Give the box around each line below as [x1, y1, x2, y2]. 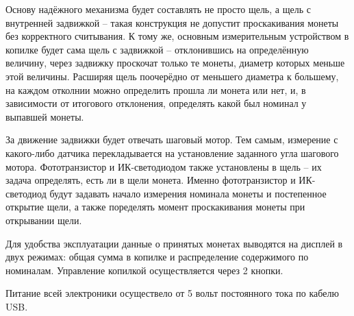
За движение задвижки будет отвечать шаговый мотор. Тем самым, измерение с [5, 132, 338, 147]
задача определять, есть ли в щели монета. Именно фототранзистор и [5, 173, 296, 187]
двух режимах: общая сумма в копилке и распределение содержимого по [5, 250, 309, 264]
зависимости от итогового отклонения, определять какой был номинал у [5, 96, 307, 110]
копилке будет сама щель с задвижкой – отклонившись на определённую [5, 42, 309, 56]
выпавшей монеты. [5, 109, 84, 123]
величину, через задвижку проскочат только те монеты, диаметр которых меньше [5, 56, 345, 70]
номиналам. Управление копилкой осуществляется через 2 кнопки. [5, 263, 283, 277]
